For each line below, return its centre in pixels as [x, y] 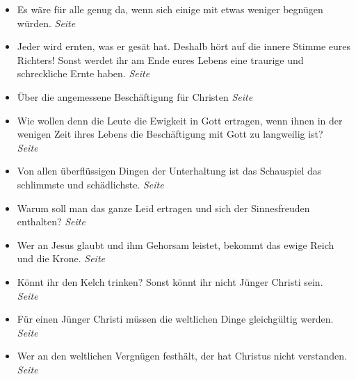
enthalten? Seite [51, 221]
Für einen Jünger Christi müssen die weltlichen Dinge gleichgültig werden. [175, 319]
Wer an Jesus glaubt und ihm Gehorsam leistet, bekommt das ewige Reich [176, 244]
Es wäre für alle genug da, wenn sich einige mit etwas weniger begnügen [170, 9]
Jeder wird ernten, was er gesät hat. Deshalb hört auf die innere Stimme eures [184, 46]
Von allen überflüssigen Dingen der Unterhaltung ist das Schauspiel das [169, 171]
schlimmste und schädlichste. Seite [90, 184]
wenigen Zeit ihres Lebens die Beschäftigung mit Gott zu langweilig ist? [170, 134]
